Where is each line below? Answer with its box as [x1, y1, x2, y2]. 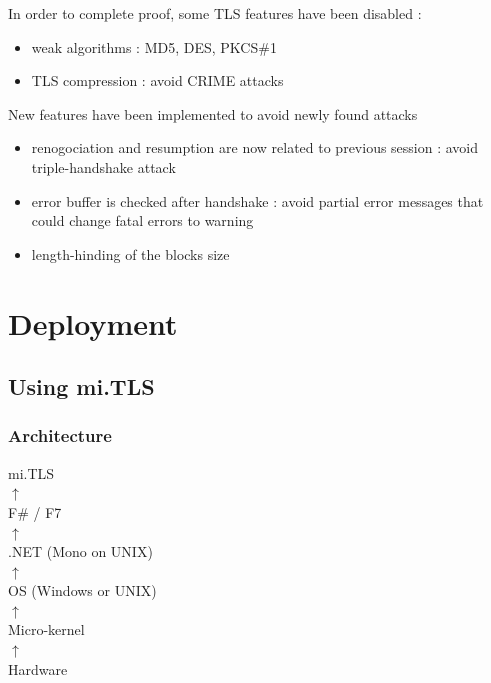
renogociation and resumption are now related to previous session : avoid [31, 137, 479, 158]
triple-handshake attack [31, 156, 176, 177]
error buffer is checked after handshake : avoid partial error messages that [31, 190, 484, 211]
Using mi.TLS [8, 371, 155, 402]
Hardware [8, 658, 68, 679]
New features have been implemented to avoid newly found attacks [8, 103, 418, 124]
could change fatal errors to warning [31, 210, 254, 231]
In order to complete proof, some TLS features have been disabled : [8, 3, 422, 23]
